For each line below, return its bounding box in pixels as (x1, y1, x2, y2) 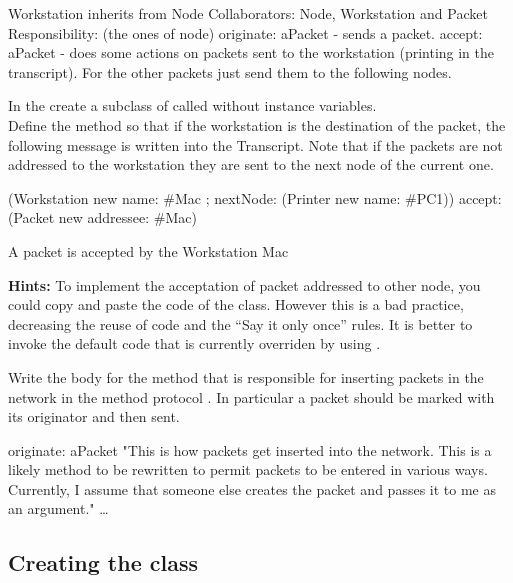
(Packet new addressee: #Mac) (8, 207, 197, 228)
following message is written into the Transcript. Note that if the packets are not (8, 134, 503, 155)
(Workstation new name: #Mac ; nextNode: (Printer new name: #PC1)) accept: (8, 187, 502, 208)
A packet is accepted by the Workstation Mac (8, 240, 289, 261)
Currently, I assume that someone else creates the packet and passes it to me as (8, 478, 496, 499)
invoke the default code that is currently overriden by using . (8, 333, 381, 354)
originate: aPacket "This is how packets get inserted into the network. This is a (8, 439, 492, 460)
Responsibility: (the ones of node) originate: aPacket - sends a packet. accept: (8, 22, 483, 43)
